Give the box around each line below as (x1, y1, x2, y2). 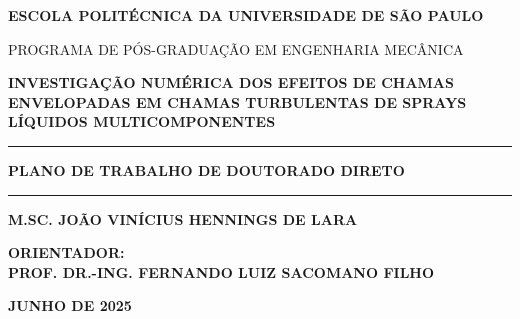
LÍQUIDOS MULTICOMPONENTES (8, 111, 276, 132)
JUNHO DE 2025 (8, 295, 132, 316)
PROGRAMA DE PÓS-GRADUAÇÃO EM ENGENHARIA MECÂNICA (8, 38, 464, 59)
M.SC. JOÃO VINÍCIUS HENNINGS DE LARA (8, 208, 358, 229)
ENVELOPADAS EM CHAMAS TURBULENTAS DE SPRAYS (8, 91, 467, 112)
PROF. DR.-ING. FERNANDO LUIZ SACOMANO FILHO (8, 261, 435, 282)
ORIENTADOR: (8, 242, 125, 263)
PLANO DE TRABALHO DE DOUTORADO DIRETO (8, 159, 405, 180)
